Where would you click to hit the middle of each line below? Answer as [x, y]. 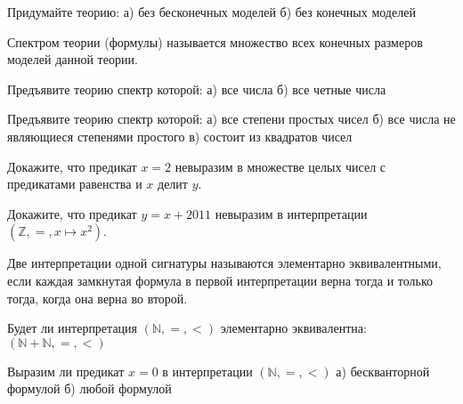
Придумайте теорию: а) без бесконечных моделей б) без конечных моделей [211, 12]
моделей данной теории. [73, 59]
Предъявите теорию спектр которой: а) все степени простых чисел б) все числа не [231, 119]
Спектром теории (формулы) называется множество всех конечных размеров [215, 41]
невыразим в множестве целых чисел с [280, 166]
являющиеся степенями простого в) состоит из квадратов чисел [180, 136]
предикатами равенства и [75, 184]
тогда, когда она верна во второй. [97, 298]
